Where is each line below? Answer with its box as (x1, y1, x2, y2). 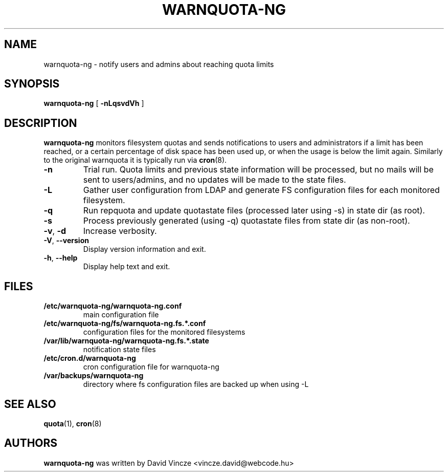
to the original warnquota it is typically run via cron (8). (43, 156, 227, 165)
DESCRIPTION (4, 116, 77, 129)
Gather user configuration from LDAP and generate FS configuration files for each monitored (83, 185, 440, 196)
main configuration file (83, 310, 159, 319)
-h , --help (43, 253, 78, 263)
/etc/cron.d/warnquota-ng (43, 354, 136, 363)
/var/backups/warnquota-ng (43, 371, 144, 380)
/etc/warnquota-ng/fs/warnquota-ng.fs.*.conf (43, 319, 206, 328)
